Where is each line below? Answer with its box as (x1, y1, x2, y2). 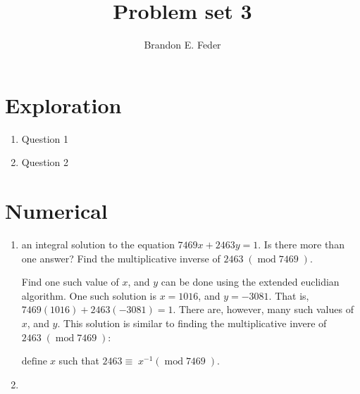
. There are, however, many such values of (173, 302, 354, 317)
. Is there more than (258, 236, 345, 251)
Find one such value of (21, 274, 119, 289)
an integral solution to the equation (21, 236, 175, 251)
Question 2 (21, 155, 68, 170)
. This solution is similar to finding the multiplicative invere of (57, 315, 327, 330)
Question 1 (21, 131, 68, 146)
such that (58, 353, 99, 368)
